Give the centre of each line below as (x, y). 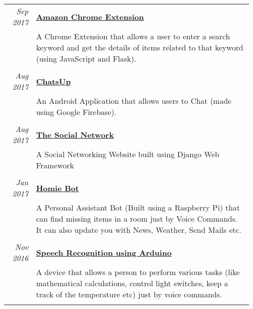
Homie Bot (58, 188)
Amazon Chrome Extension (90, 16)
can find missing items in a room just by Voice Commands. (137, 219)
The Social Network (75, 134)
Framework (55, 165)
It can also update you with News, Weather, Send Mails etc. (139, 230)
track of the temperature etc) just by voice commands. (129, 294)
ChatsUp (54, 81)
